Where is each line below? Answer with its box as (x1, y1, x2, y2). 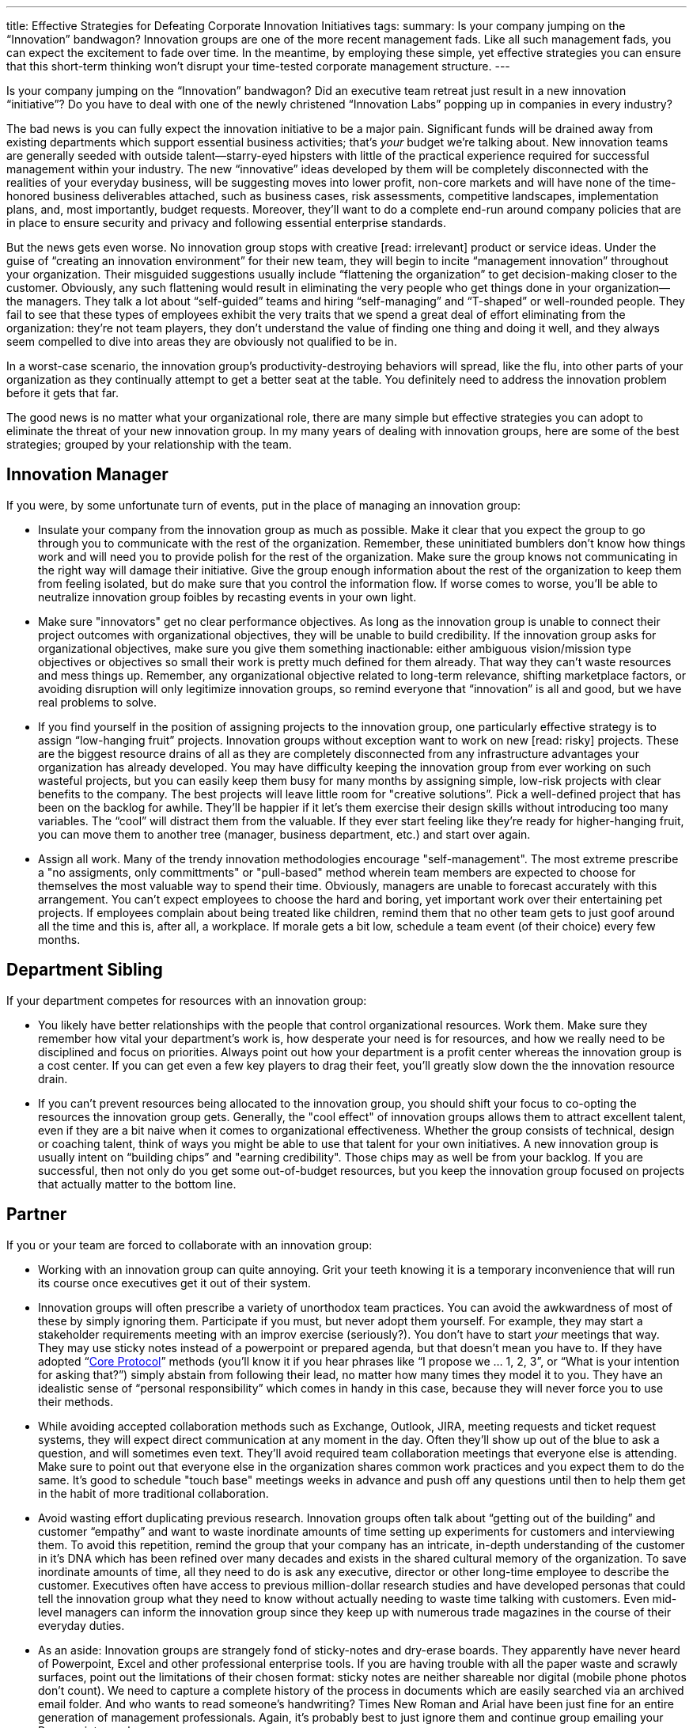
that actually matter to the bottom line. (38, 1177, 237, 1191)
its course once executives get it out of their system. (38, 1275, 312, 1290)
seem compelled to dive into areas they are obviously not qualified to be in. (6, 335, 397, 348)
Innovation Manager (6, 464, 169, 485)
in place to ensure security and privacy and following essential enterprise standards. (6, 216, 446, 229)
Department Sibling (6, 960, 163, 980)
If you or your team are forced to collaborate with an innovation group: (6, 1237, 373, 1252)
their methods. (38, 1394, 114, 1408)
